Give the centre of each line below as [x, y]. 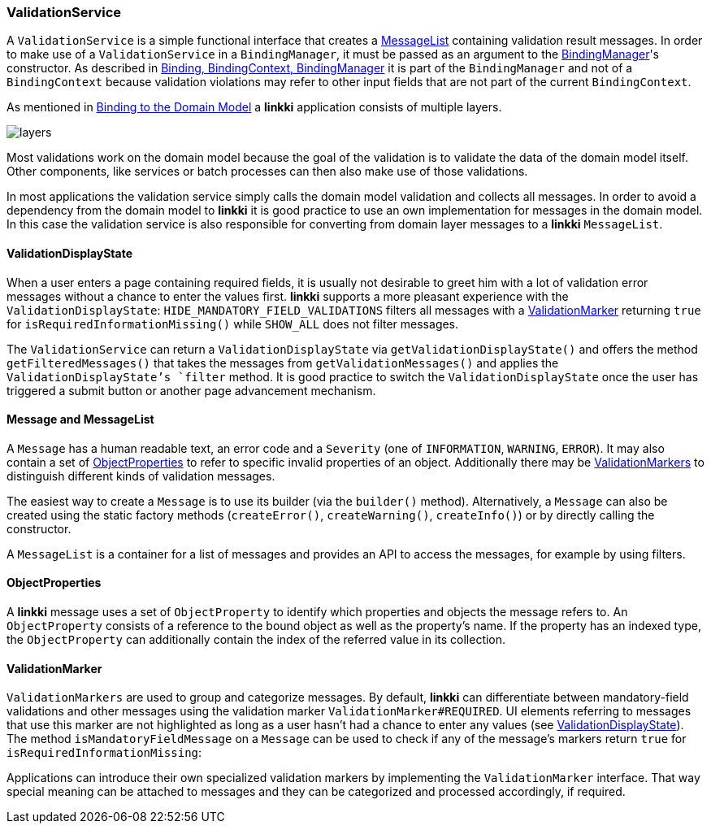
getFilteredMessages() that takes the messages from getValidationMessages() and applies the [283, 363]
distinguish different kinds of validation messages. [141, 476]
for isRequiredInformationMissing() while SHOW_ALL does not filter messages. [233, 324]
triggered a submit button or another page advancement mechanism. [191, 390]
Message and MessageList [80, 419]
